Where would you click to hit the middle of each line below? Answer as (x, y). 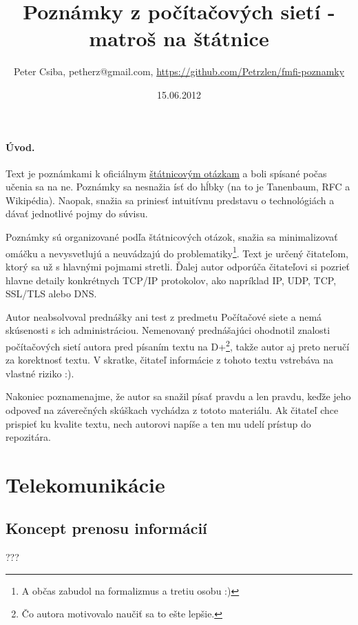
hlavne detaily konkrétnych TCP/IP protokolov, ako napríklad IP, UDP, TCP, (171, 280)
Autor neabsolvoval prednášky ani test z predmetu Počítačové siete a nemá (164, 316)
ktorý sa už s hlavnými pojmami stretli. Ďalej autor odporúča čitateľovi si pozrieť (178, 266)
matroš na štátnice (179, 38)
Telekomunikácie (85, 484)
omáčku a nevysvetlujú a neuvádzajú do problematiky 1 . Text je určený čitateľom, (177, 252)
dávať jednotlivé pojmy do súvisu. (77, 214)
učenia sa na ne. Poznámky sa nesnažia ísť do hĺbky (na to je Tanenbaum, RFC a (178, 187)
